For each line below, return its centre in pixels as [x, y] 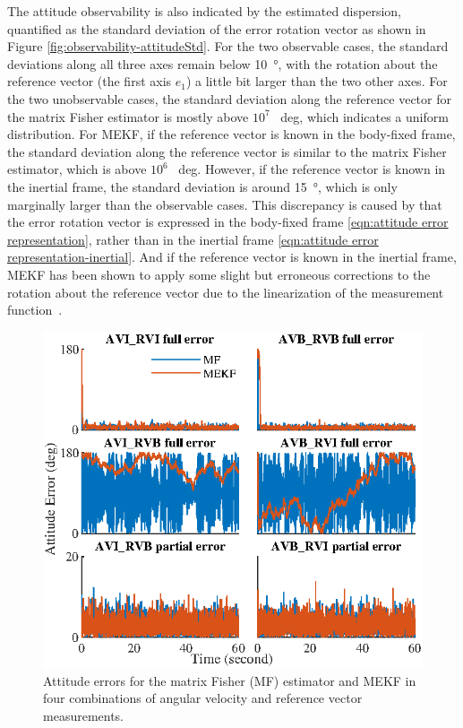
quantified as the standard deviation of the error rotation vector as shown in [217, 28]
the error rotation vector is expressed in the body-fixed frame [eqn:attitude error [228, 222]
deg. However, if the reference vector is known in [312, 169]
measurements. [84, 715]
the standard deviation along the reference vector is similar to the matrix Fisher [227, 151]
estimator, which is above [77, 169]
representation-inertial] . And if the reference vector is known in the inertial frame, [232, 257]
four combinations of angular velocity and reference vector [203, 698]
